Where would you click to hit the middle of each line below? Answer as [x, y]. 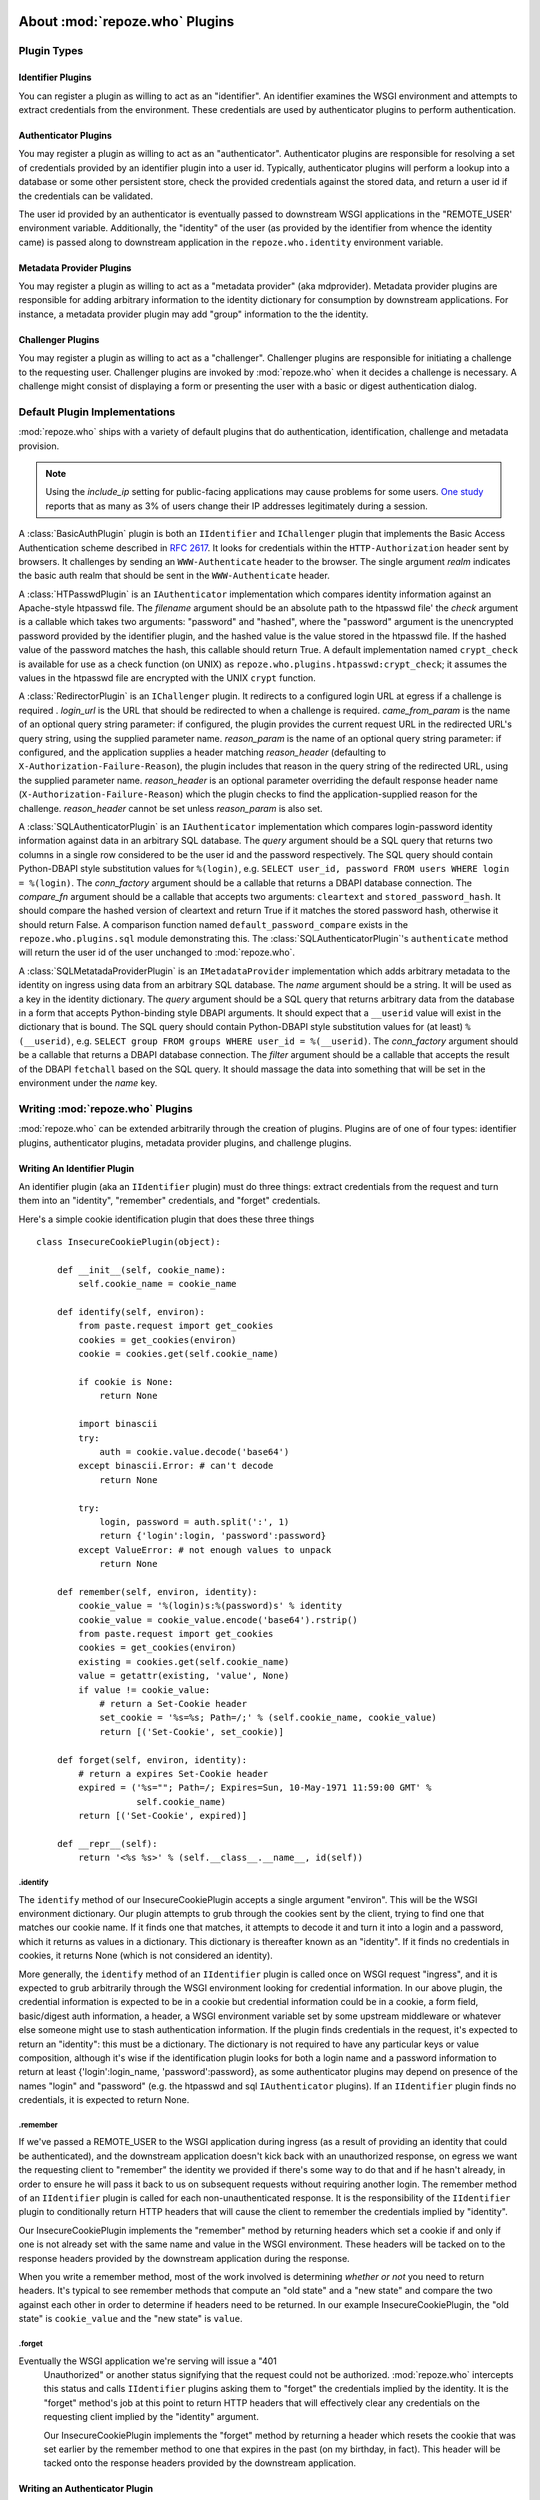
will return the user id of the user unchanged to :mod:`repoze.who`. [156, 952]
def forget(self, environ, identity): [152, 1759]
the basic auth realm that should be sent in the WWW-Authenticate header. [174, 576]
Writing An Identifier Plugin [76, 1168]
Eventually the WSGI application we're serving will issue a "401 [147, 2361]
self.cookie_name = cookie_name [157, 1284]
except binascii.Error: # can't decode [176, 1466]
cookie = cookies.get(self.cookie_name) [178, 1354]
